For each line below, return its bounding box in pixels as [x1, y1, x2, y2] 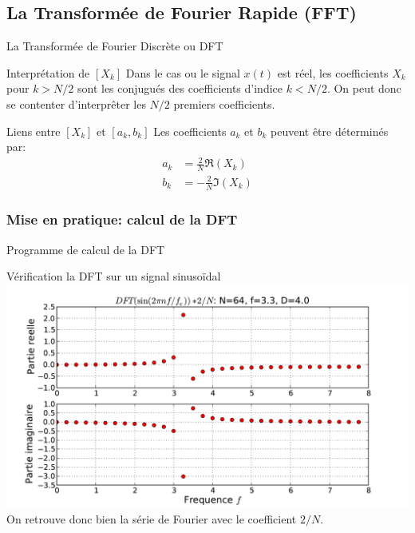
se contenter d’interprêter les [6, 95, 146, 112]
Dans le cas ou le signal [125, 64, 240, 81]
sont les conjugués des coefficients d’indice [77, 80, 283, 97]
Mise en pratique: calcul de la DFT [6, 209, 238, 229]
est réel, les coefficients [277, 64, 389, 81]
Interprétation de [6, 64, 90, 81]
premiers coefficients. [173, 95, 275, 112]
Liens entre [6, 122, 61, 139]
